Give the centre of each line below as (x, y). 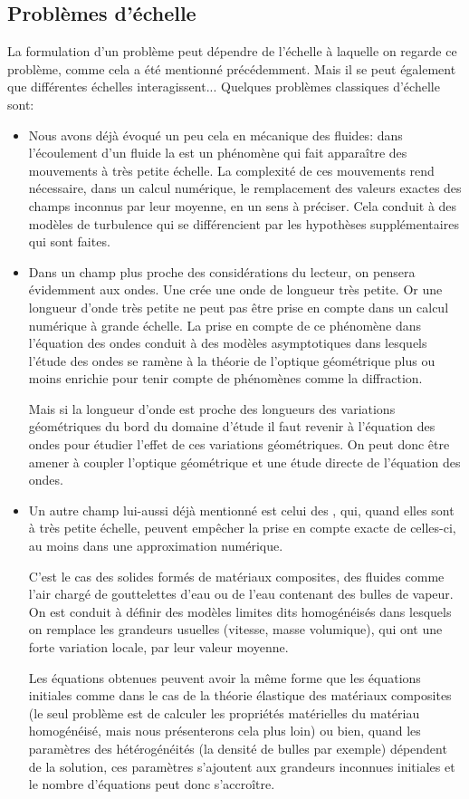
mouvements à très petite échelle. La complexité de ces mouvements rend (231, 170)
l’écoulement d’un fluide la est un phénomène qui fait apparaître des (218, 153)
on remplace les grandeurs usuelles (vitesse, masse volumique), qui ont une (235, 629)
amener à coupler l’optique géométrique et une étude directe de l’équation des (244, 462)
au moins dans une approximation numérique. (156, 546)
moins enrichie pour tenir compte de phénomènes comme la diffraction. (225, 378)
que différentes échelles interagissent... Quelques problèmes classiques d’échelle (224, 87)
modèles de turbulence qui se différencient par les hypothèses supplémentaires (244, 223)
